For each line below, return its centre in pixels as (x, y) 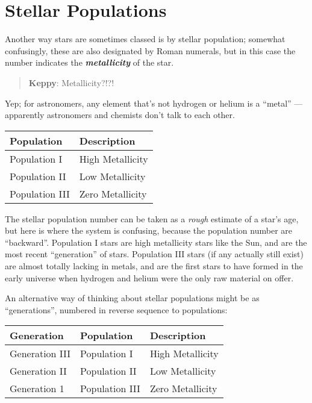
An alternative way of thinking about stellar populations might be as (132, 298)
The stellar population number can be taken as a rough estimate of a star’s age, (152, 218)
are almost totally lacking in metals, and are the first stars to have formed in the (154, 266)
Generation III (40, 354)
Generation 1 (37, 389)
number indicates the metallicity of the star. (89, 62)
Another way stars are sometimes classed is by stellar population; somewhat (145, 39)
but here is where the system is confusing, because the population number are (148, 230)
